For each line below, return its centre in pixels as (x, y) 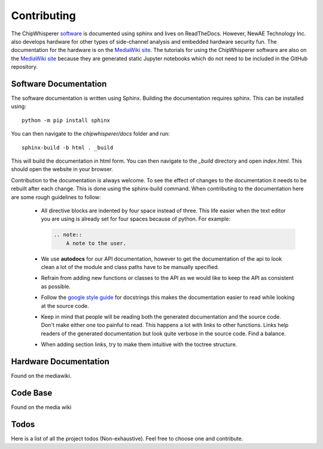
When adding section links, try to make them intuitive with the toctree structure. (139, 344)
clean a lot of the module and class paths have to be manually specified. (130, 267)
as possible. (56, 286)
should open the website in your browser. (62, 169)
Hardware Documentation (60, 361)
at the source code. (65, 306)
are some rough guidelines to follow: (56, 197)
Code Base (32, 393)
